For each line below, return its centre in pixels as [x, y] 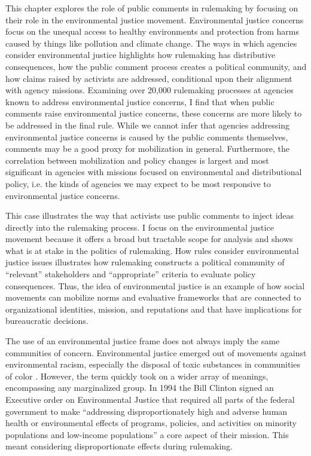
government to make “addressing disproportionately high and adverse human [147, 411]
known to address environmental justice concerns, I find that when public [140, 101]
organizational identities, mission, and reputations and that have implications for [154, 309]
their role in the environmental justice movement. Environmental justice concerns [155, 19]
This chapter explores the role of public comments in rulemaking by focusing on [152, 8]
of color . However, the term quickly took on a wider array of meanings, [137, 376]
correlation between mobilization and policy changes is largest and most [137, 160]
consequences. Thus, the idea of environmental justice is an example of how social [155, 285]
